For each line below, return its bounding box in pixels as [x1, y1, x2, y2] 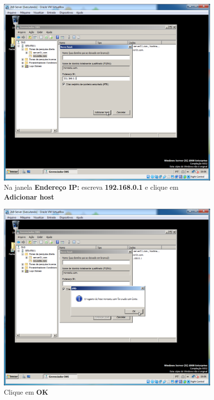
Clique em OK [4, 387, 49, 397]
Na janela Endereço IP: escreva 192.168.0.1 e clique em [4, 182, 178, 192]
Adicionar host [4, 192, 54, 202]
